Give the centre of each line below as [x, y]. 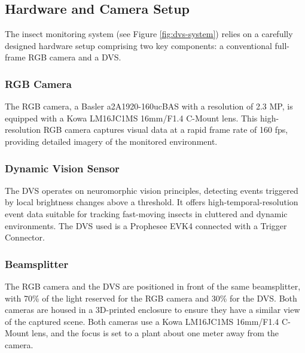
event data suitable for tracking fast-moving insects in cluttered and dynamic [146, 213]
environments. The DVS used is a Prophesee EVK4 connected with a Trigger [146, 225]
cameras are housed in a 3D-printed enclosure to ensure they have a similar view [152, 310]
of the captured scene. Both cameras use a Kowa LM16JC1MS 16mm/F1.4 [142, 321]
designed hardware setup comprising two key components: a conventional [138, 45]
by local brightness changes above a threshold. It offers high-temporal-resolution [152, 202]
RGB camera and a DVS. [75, 57]
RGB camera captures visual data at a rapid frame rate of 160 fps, [166, 130]
